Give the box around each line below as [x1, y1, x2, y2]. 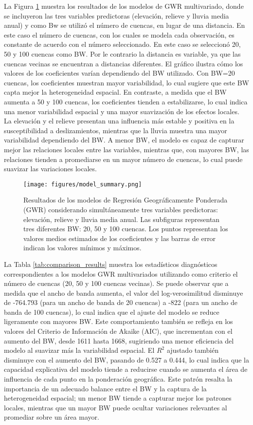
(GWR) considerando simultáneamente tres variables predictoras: [23, 204, 218, 214]
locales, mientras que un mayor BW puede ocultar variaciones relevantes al [4, 402, 227, 412]
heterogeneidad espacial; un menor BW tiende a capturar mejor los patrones [4, 393, 232, 403]
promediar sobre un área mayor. [4, 412, 99, 422]
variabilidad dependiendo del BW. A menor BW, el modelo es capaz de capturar [4, 135, 244, 145]
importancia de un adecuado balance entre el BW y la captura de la [4, 383, 207, 393]
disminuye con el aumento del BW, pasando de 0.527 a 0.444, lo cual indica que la [4, 354, 249, 364]
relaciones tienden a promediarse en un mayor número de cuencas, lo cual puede [4, 154, 243, 164]
